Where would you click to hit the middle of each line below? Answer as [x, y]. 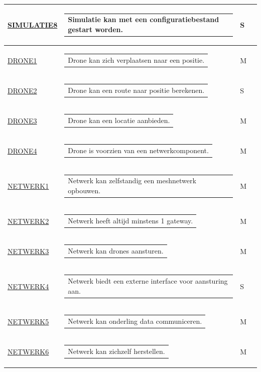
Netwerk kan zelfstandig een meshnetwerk [132, 180]
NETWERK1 [28, 185]
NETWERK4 [28, 286]
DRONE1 [22, 60]
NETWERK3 [28, 251]
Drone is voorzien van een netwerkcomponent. [138, 150]
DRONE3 [22, 120]
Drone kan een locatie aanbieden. [119, 120]
